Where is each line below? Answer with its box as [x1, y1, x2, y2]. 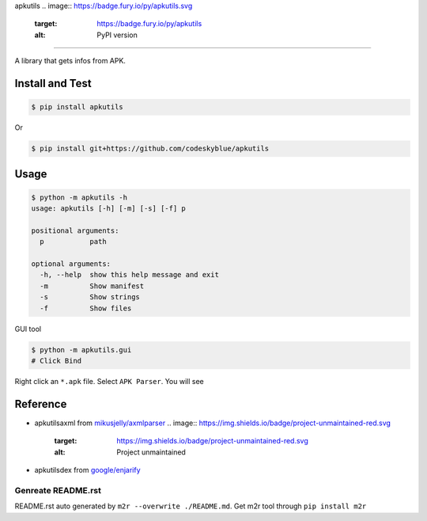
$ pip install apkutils [31, 103, 124, 112]
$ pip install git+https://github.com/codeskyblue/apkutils [31, 144, 270, 154]
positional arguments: [31, 226, 119, 235]
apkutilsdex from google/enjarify [34, 466, 142, 475]
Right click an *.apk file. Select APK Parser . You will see [14, 376, 205, 386]
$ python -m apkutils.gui [31, 345, 132, 354]
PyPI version [96, 30, 138, 40]
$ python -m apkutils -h [31, 192, 128, 202]
